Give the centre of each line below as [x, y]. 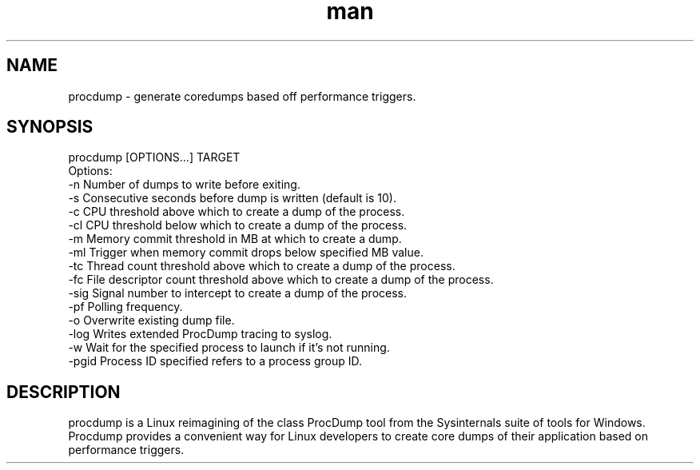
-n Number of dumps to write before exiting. [184, 185]
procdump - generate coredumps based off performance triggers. [242, 96]
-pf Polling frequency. [125, 307]
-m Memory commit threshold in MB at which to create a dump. [235, 239]
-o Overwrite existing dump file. [151, 321]
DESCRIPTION [64, 392]
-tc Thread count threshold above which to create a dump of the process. [262, 266]
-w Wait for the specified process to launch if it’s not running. [229, 348]
